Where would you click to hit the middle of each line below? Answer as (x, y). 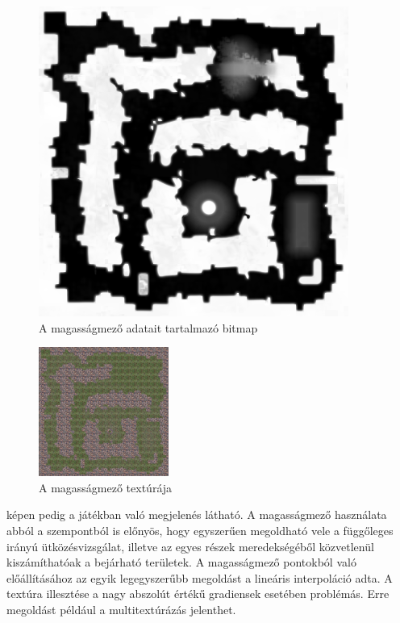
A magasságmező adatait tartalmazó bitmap (148, 327)
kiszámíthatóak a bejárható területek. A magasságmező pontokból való (181, 562)
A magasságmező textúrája (106, 487)
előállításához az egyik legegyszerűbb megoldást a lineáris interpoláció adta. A (200, 577)
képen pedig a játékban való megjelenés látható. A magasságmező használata (197, 514)
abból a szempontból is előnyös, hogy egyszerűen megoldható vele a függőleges (200, 530)
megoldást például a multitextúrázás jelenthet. (121, 609)
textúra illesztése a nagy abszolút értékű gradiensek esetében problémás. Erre (198, 594)
